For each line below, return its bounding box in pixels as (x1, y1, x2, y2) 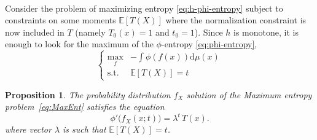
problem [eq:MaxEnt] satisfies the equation (5, 100, 165, 113)
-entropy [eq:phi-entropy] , (161, 37, 257, 50)
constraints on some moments (5, 14, 116, 26)
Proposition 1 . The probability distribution (5, 88, 171, 101)
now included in (5, 25, 65, 38)
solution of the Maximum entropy (186, 88, 312, 101)
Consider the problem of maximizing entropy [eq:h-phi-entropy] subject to (5, 1, 283, 14)
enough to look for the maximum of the (5, 37, 154, 50)
